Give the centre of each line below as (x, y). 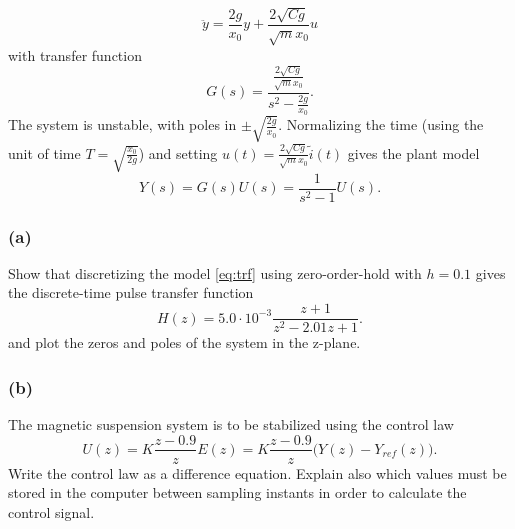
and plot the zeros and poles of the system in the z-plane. (184, 342)
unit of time (44, 152)
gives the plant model (413, 152)
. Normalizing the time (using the (381, 124)
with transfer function (75, 54)
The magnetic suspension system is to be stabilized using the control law (231, 423)
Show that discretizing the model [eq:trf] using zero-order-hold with (215, 272)
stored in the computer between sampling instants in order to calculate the (237, 492)
